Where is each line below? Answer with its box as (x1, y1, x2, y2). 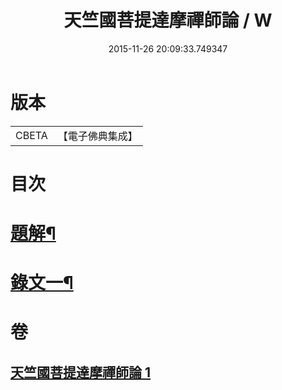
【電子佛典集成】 (57, 129, 138, 143)
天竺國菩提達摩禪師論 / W (63, 9, 273, 32)
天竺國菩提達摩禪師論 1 (10, 364, 152, 381)
